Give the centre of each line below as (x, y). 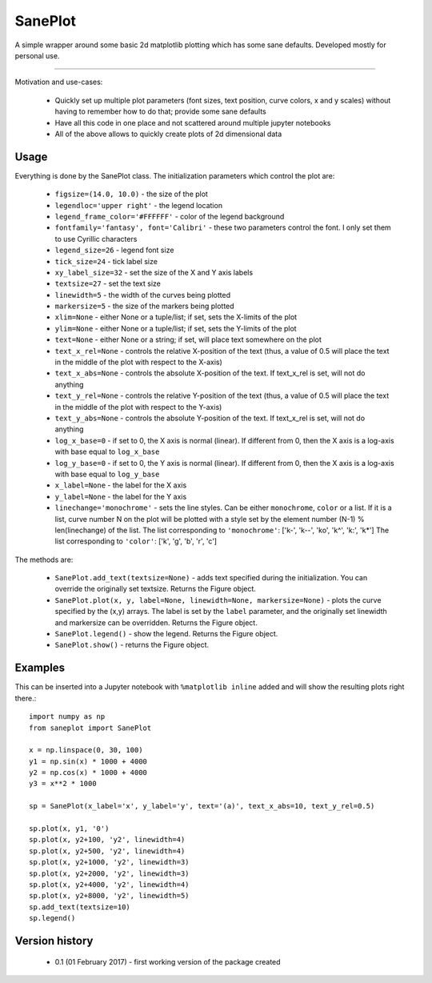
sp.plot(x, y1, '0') (69, 829)
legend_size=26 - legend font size (114, 250)
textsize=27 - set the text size (108, 283)
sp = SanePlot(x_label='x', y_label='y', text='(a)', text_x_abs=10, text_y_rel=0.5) (202, 806)
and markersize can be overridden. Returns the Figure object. (156, 622)
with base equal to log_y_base (107, 474)
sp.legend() (52, 918)
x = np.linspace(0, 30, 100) (86, 750)
